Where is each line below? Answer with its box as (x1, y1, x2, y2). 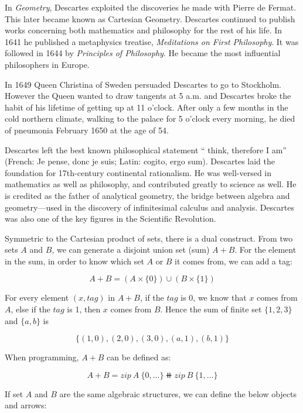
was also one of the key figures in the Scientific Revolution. (5, 212, 216, 225)
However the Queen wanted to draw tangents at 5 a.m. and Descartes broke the (5, 90, 291, 102)
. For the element (234, 243, 297, 256)
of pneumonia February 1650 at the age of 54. (5, 123, 169, 136)
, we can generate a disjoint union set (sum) (52, 243, 210, 256)
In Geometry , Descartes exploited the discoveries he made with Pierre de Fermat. (5, 1, 297, 13)
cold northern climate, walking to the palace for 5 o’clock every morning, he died (5, 112, 295, 125)
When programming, (5, 351, 79, 363)
